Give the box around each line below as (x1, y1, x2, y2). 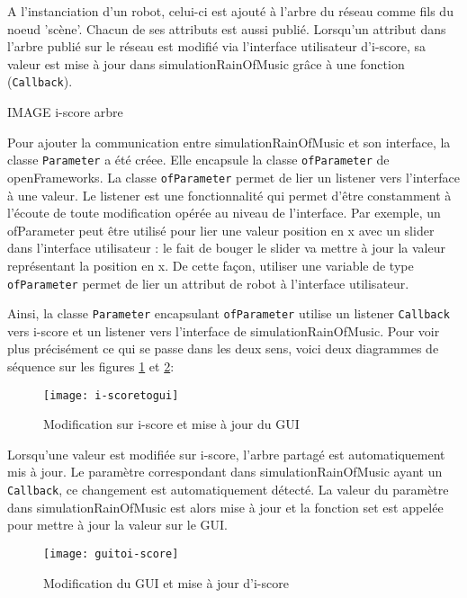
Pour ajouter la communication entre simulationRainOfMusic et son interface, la (7, 132, 451, 151)
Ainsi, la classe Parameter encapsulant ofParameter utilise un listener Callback (7, 304, 450, 323)
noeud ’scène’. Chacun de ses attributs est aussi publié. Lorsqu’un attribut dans (7, 19, 446, 38)
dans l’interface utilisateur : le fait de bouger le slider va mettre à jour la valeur (7, 238, 446, 257)
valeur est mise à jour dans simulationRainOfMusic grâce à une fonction (7, 54, 405, 73)
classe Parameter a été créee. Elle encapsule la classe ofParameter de (7, 150, 390, 169)
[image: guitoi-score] (43, 547, 179, 560)
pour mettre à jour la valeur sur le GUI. (7, 515, 228, 534)
